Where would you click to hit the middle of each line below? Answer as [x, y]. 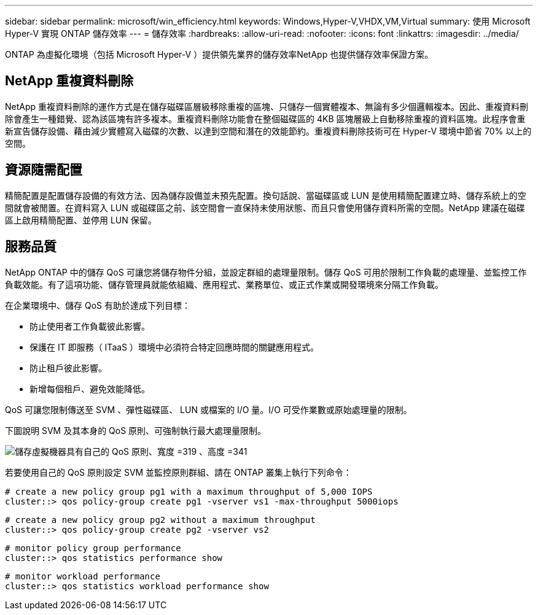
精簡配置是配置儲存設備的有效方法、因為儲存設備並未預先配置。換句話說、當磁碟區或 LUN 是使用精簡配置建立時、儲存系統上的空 [266, 195]
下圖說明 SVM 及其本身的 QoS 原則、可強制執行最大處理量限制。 [136, 430]
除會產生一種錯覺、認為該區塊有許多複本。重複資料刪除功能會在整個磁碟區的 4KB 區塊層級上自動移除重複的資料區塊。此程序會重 [265, 118]
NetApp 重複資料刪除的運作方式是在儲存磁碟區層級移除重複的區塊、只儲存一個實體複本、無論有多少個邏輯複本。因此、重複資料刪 [267, 106]
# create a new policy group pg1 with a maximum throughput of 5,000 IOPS [189, 491]
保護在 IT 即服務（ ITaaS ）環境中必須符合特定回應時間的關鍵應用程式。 [174, 347]
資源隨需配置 [44, 170]
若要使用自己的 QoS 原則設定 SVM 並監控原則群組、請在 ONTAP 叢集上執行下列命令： [178, 472]
